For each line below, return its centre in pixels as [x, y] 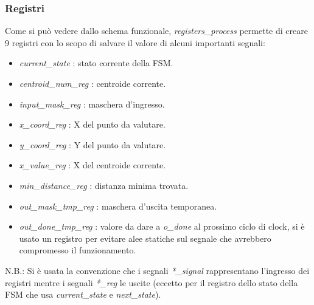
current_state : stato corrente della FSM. [96, 63]
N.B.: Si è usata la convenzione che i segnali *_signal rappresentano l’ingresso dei [157, 270]
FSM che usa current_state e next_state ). [83, 294]
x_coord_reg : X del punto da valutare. [92, 124]
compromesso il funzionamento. [78, 250]
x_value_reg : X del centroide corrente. [92, 165]
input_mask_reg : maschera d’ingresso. [92, 104]
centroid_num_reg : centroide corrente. [92, 83]
